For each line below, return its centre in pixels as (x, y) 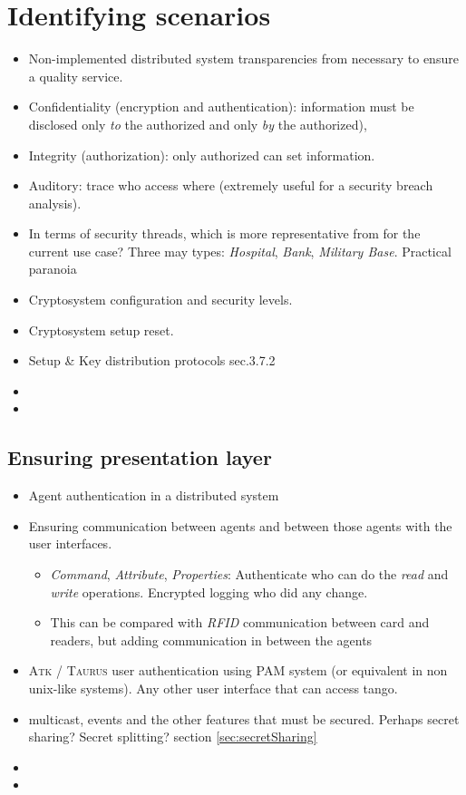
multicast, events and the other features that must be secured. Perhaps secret (244, 718)
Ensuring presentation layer (140, 457)
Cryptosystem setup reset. (101, 330)
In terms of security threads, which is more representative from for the (224, 233)
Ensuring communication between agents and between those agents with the (240, 525)
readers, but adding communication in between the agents (211, 640)
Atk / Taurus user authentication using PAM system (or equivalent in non (238, 670)
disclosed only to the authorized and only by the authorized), (198, 124)
